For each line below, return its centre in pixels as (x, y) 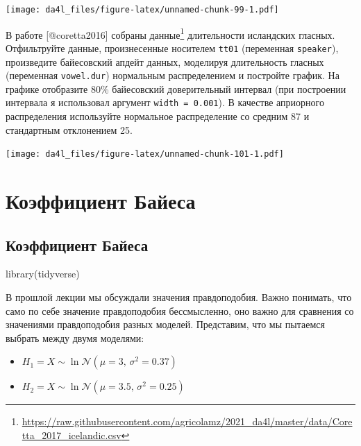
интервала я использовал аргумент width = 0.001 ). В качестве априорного (165, 102)
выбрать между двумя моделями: (75, 337)
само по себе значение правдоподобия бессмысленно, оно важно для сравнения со (180, 310)
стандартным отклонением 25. (69, 129)
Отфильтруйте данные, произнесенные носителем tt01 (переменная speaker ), (172, 48)
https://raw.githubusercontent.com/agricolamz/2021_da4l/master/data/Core (187, 421)
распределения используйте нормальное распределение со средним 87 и (158, 116)
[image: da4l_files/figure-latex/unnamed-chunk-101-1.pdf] (145, 154)
